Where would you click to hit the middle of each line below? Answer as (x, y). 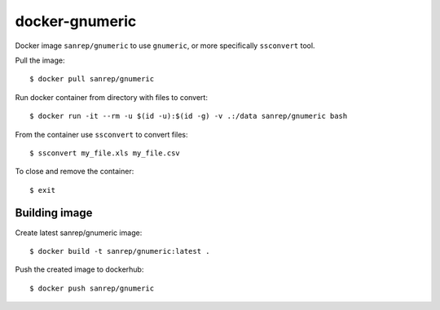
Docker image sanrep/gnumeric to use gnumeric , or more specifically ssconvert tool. (165, 46)
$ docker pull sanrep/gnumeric (92, 79)
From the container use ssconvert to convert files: (101, 134)
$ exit (43, 190)
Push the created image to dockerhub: (79, 269)
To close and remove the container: (75, 172)
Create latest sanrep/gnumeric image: (79, 233)
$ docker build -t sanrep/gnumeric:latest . (120, 251)
